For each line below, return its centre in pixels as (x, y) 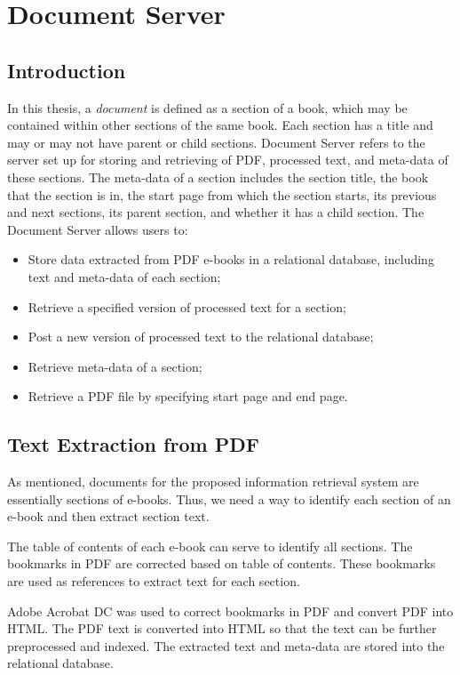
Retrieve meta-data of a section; (115, 366)
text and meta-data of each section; (124, 276)
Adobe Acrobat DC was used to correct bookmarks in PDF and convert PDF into (230, 611)
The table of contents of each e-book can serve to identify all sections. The (210, 546)
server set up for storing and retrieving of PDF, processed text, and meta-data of (228, 160)
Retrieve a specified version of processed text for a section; (187, 306)
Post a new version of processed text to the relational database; (201, 337)
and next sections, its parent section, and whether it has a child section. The (216, 212)
